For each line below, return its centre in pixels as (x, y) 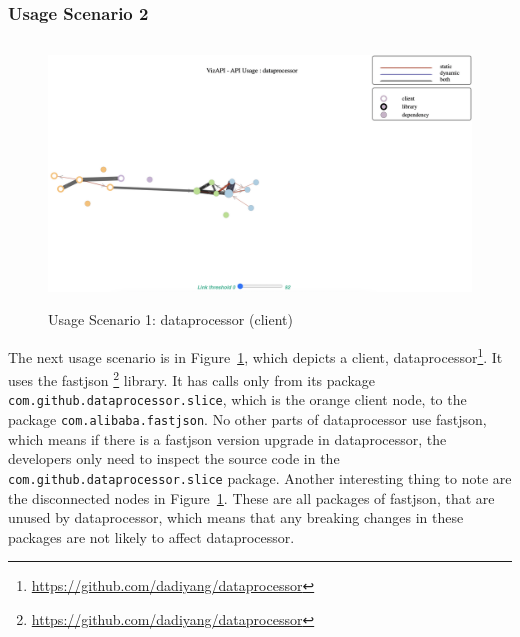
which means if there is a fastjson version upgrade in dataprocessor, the (227, 438)
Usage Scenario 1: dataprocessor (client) (170, 319)
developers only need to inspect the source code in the (174, 458)
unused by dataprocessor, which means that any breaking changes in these (236, 517)
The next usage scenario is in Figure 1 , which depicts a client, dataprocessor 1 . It (255, 355)
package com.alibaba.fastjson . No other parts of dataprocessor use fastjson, (247, 419)
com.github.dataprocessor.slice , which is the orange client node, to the (237, 399)
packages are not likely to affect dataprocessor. (151, 536)
